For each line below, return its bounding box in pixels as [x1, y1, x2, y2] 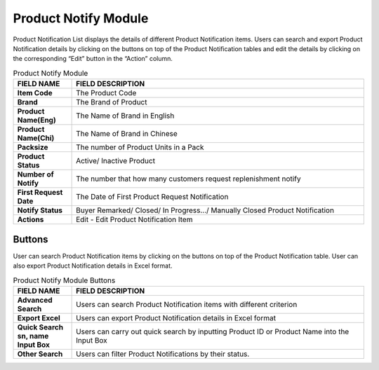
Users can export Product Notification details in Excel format [76, 313, 277, 322]
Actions [17, 214, 44, 224]
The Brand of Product [76, 97, 147, 107]
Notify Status [17, 205, 63, 215]
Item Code [17, 88, 53, 98]
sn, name [17, 331, 49, 341]
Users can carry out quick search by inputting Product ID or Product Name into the [76, 327, 350, 336]
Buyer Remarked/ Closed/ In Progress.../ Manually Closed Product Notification [76, 205, 335, 215]
